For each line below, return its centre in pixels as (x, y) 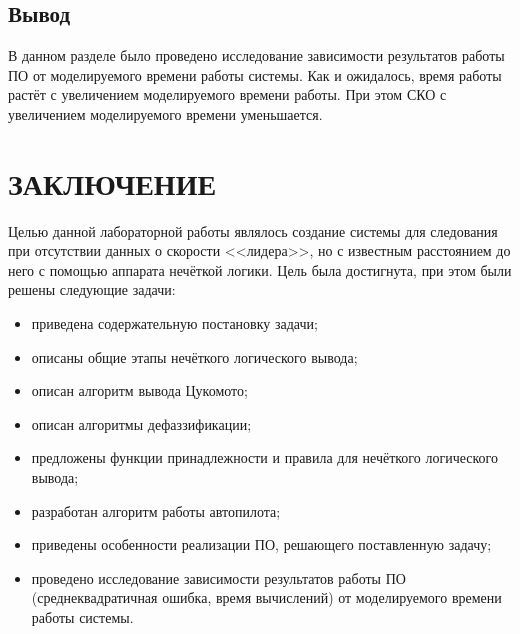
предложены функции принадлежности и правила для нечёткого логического (264, 457)
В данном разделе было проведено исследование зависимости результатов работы (256, 55)
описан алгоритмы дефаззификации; (141, 423)
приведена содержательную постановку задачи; (174, 323)
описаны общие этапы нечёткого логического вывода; (194, 356)
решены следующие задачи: (92, 289)
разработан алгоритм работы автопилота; (156, 510)
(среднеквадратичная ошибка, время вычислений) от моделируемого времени (266, 597)
